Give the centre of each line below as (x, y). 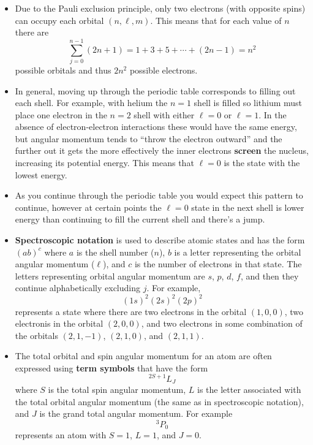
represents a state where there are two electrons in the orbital (131, 311)
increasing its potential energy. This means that (104, 163)
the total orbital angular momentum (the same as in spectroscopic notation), (159, 401)
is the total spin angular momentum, (117, 389)
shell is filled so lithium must (248, 103)
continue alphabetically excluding (78, 288)
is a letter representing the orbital (238, 252)
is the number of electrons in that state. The (218, 264)
